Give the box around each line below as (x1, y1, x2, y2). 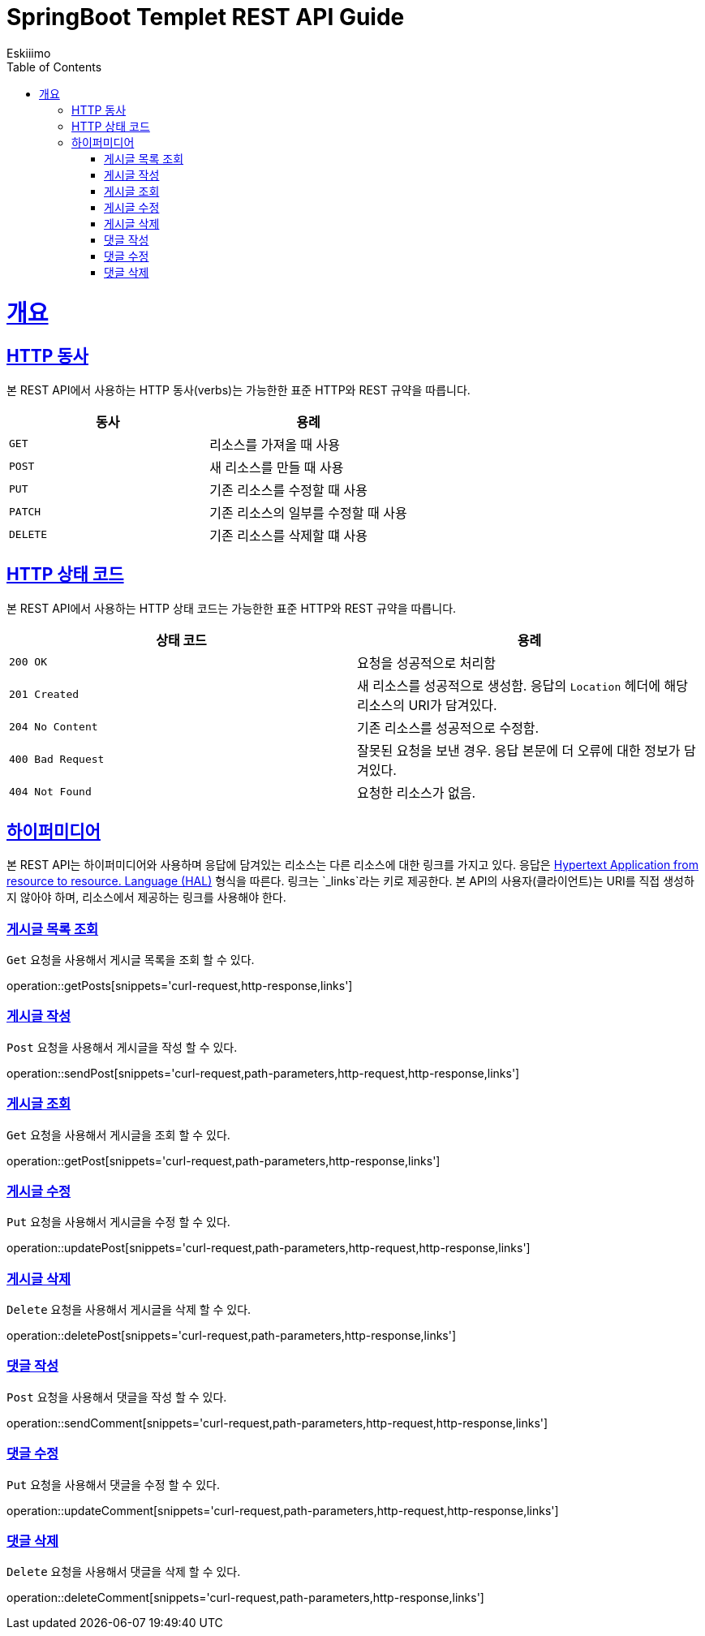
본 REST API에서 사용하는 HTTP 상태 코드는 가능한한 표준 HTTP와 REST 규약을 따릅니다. (6, 601, 457, 615)
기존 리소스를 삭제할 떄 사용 (209, 527, 368, 544)
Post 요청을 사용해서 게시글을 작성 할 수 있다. (6, 1040, 238, 1054)
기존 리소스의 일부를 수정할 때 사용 (209, 504, 407, 521)
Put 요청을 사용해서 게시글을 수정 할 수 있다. (6, 1215, 230, 1229)
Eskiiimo (6, 45, 51, 60)
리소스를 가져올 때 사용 (209, 436, 341, 453)
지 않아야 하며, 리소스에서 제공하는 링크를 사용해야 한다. (6, 890, 286, 905)
